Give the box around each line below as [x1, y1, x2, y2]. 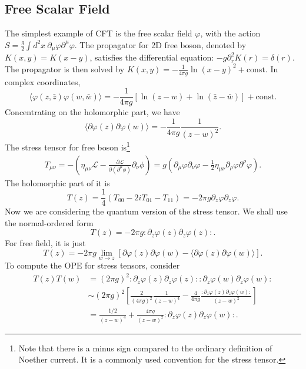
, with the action [200, 27, 261, 39]
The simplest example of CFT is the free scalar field [5, 27, 192, 39]
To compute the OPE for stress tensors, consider [5, 259, 180, 271]
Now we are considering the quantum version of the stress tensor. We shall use [5, 205, 288, 217]
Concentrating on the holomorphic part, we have [5, 106, 180, 118]
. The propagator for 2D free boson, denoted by [74, 38, 247, 51]
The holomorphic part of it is [5, 176, 110, 189]
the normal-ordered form [5, 216, 94, 229]
